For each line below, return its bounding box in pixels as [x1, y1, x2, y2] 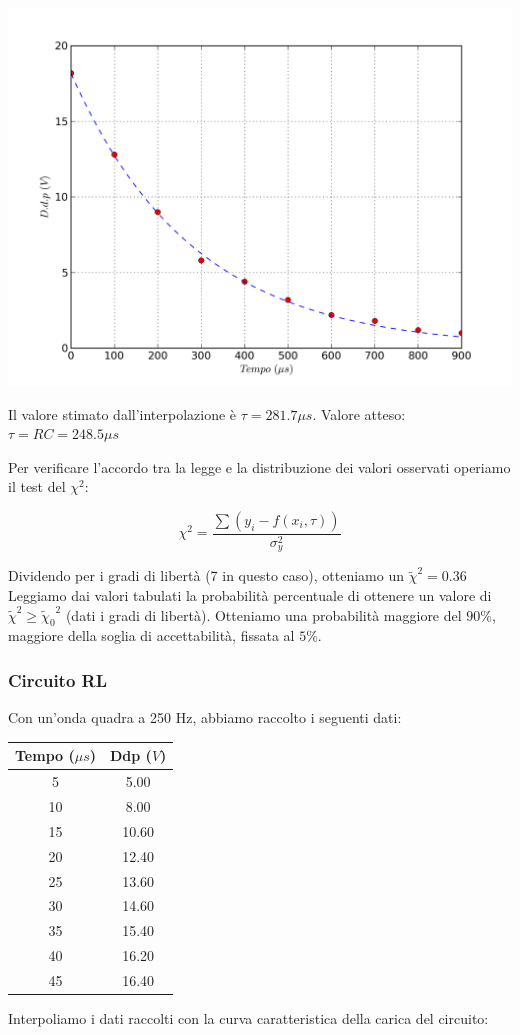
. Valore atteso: [312, 403, 406, 424]
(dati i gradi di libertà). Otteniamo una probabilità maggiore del [65, 604, 462, 625]
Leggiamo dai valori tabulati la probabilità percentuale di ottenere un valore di [8, 585, 492, 606]
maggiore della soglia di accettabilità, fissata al [8, 625, 295, 646]
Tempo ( [15, 745, 75, 766]
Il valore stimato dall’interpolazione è [8, 403, 237, 424]
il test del [8, 476, 66, 497]
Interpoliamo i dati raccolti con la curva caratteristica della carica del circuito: [8, 1008, 489, 1029]
